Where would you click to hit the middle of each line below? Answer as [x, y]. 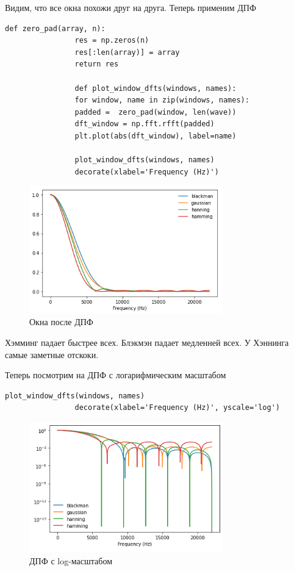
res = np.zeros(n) [112, 41]
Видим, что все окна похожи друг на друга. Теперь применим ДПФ [131, 7]
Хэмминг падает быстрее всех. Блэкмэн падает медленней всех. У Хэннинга [147, 343]
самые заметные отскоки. [52, 354]
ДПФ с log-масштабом [71, 560]
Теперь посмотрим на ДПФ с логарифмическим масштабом [116, 375]
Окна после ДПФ [61, 322]
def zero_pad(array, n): [55, 28]
